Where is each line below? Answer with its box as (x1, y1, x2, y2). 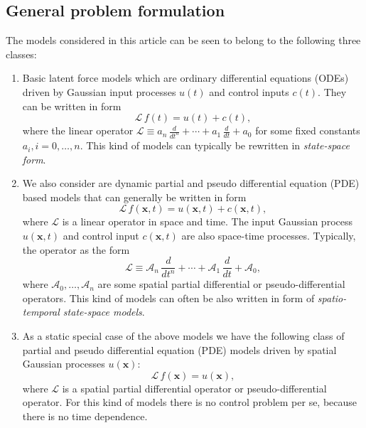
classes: (6, 46, 37, 61)
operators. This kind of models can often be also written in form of (22, 290, 315, 305)
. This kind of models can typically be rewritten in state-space (80, 138, 350, 153)
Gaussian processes (22, 356, 105, 371)
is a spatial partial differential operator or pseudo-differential (62, 380, 327, 395)
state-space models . (63, 304, 145, 319)
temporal (22, 304, 60, 319)
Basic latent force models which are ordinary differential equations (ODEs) (22, 70, 349, 85)
